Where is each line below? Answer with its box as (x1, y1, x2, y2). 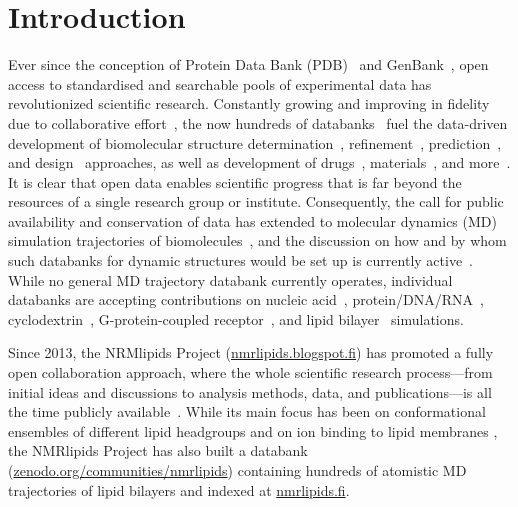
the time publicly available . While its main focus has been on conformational (8, 401, 486, 422)
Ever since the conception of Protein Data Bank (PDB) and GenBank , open (8, 54, 489, 75)
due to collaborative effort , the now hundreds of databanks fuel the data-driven (8, 112, 508, 133)
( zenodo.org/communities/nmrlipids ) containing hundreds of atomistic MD (8, 460, 467, 480)
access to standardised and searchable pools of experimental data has (8, 73, 432, 94)
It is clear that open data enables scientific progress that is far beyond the (8, 171, 462, 192)
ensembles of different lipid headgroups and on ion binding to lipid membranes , (8, 420, 498, 441)
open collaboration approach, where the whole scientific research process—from (8, 362, 493, 383)
